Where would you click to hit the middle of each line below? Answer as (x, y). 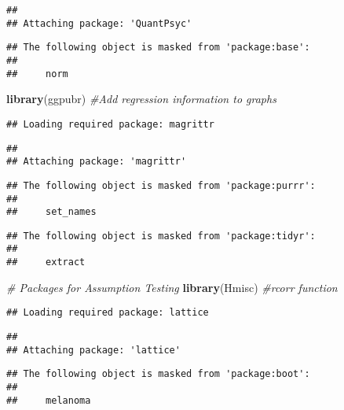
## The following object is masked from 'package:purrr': (161, 185)
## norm (37, 74)
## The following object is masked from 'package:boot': (158, 374)
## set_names (51, 212)
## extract (46, 262)
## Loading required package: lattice (108, 313)
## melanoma (49, 400)
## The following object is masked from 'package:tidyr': (161, 236)
